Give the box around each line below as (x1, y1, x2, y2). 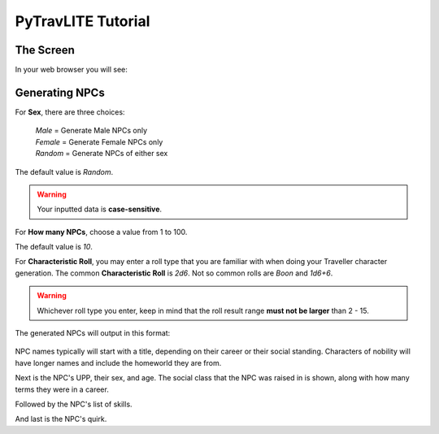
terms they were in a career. (15, 384, 109, 394)
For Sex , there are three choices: (15, 106, 125, 117)
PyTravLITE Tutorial (15, 12, 150, 30)
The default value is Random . (15, 167, 114, 176)
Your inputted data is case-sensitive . (37, 204, 163, 215)
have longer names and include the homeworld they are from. (15, 358, 222, 367)
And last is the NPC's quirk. (15, 414, 107, 424)
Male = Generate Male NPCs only (35, 126, 148, 136)
